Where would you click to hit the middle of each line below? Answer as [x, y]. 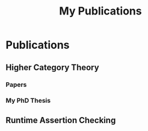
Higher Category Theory [53, 67]
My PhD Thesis [28, 101]
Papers [16, 85]
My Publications [100, 11]
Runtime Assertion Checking [61, 120]
